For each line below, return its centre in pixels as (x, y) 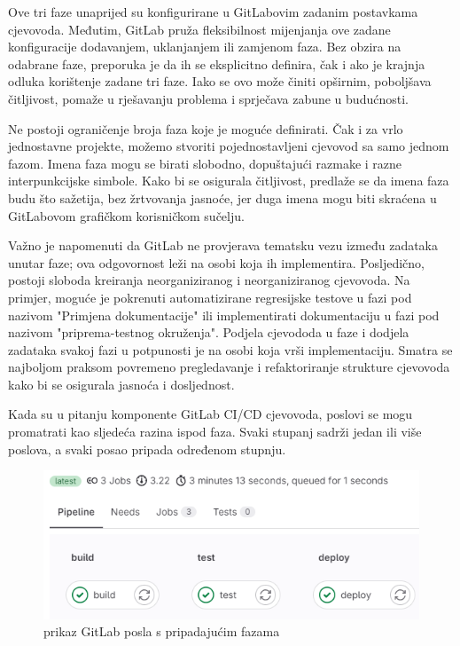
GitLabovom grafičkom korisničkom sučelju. (126, 215)
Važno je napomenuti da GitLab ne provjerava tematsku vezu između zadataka (223, 245)
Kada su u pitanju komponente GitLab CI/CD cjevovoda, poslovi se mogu (211, 414)
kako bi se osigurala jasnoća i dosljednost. (121, 384)
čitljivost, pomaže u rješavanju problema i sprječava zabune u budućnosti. (208, 98)
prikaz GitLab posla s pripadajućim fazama (162, 631)
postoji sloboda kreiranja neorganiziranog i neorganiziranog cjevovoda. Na (209, 280)
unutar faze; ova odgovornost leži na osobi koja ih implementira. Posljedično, (216, 262)
